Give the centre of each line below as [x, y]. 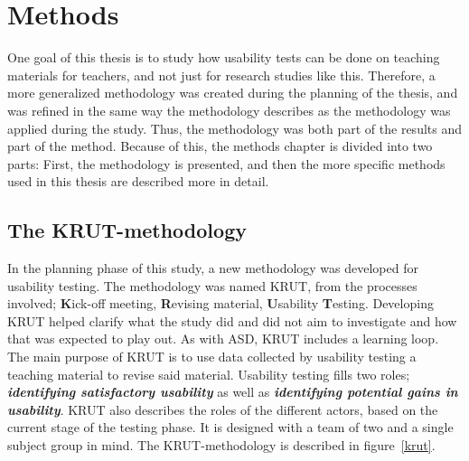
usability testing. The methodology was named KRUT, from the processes [212, 285]
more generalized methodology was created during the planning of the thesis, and [233, 93]
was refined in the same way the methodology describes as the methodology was [229, 110]
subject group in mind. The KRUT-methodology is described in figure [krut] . [221, 445]
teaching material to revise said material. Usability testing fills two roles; [209, 374]
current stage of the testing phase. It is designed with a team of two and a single [230, 427]
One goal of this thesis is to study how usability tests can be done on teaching [224, 57]
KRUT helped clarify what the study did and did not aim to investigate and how [232, 320]
